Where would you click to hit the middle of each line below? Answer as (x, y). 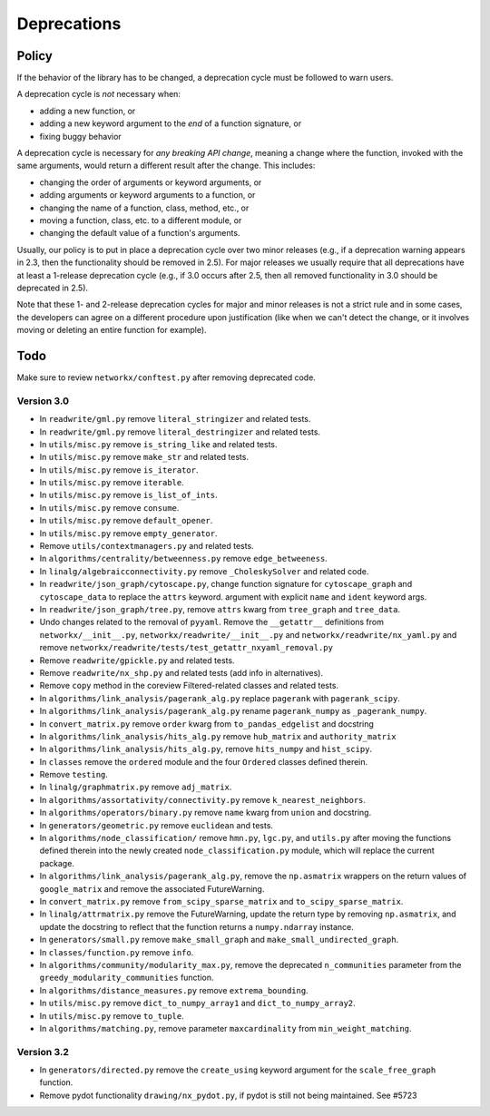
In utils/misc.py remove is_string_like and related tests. (158, 444)
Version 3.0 (43, 401)
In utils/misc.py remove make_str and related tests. (144, 457)
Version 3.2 (43, 1052)
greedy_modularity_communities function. (127, 978)
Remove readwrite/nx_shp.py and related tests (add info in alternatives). (181, 672)
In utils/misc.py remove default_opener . (126, 521)
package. (57, 863)
